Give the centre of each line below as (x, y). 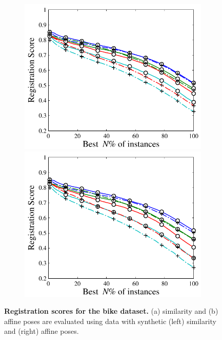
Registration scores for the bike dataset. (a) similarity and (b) (111, 311)
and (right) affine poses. (42, 331)
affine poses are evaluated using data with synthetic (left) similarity (110, 321)
